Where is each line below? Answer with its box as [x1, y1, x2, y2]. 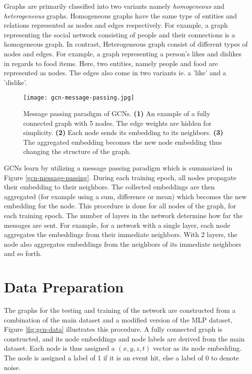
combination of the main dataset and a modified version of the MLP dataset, [4, 314, 233, 324]
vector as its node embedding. [153, 343, 242, 353]
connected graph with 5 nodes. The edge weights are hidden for [23, 118, 212, 128]
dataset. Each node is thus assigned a [4, 343, 115, 353]
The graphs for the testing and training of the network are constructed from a [4, 305, 236, 315]
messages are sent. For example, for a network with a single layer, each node [4, 220, 230, 230]
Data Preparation [4, 277, 124, 297]
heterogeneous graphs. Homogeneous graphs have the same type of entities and [4, 10, 237, 20]
